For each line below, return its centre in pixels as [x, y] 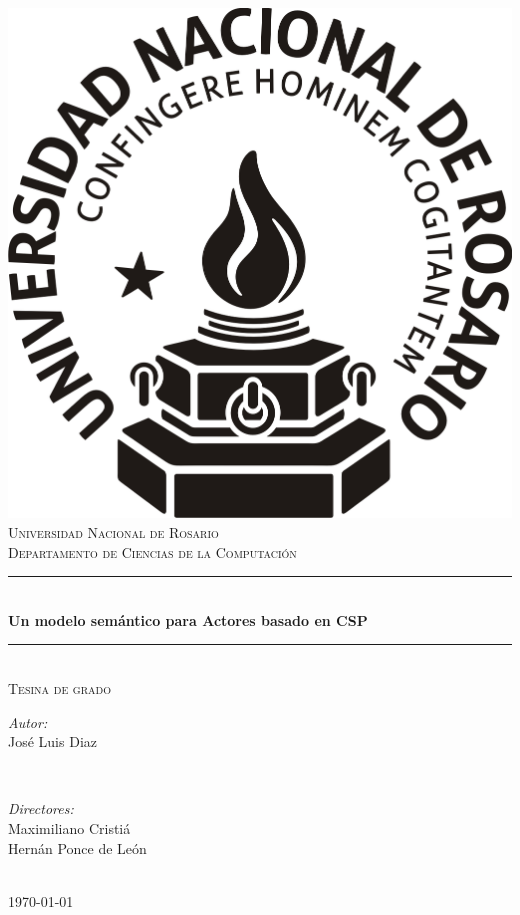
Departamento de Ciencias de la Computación [152, 551]
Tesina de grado [59, 688]
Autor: [28, 721]
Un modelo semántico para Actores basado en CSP [188, 619]
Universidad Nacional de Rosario [113, 532]
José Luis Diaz [52, 741]
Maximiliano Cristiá [69, 828]
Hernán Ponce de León [77, 847]
